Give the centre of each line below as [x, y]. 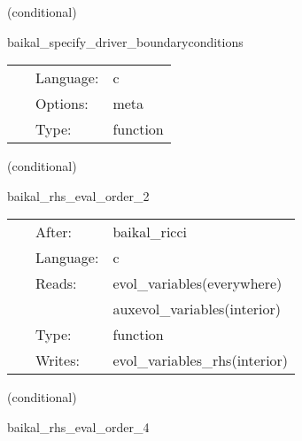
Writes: [58, 360]
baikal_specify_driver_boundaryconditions [125, 41]
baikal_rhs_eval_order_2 [78, 195]
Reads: [56, 283]
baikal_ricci [150, 232]
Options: [62, 104]
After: [54, 232]
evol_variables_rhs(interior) [201, 360]
